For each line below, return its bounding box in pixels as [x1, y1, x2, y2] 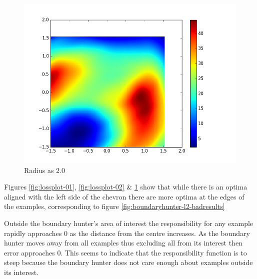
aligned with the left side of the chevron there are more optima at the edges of [4, 191, 244, 201]
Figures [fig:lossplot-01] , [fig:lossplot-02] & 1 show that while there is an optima [4, 181, 247, 192]
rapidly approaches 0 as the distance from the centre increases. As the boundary [4, 227, 250, 238]
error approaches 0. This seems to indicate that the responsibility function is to [4, 247, 247, 257]
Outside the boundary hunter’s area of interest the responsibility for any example [4, 217, 253, 228]
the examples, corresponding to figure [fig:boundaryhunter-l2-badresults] [4, 201, 225, 211]
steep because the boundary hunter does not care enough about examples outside [4, 257, 253, 267]
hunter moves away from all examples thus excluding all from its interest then [4, 237, 242, 248]
